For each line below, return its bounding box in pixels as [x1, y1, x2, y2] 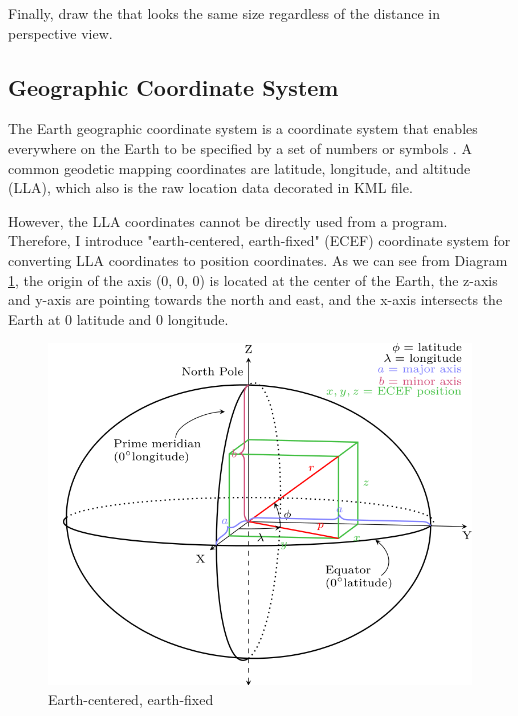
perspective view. [8, 22, 113, 43]
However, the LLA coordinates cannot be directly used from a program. [8, 210, 448, 231]
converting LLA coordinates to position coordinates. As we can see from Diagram [8, 249, 508, 270]
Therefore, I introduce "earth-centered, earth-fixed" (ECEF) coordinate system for [8, 230, 511, 251]
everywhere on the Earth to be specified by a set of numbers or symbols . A [8, 137, 472, 158]
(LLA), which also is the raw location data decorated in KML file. [8, 177, 413, 198]
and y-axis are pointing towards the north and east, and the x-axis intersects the [8, 289, 503, 310]
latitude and [76, 308, 152, 329]
